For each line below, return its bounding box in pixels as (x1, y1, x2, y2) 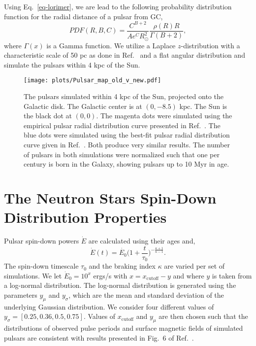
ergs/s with (93, 270, 128, 280)
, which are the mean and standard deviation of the (68, 289, 224, 300)
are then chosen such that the (159, 311, 248, 321)
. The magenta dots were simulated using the (96, 110, 232, 121)
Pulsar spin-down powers (4, 236, 79, 246)
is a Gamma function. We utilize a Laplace (46, 40, 176, 50)
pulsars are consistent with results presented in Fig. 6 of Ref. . (4, 332, 194, 343)
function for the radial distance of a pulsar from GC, (4, 11, 163, 21)
